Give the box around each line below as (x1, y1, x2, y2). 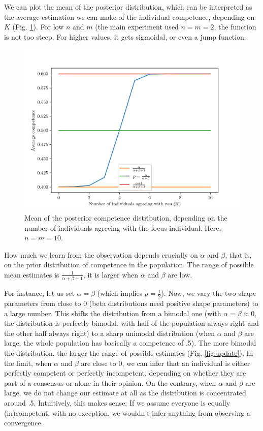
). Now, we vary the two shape (161, 288, 256, 298)
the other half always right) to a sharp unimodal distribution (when (4, 327, 215, 338)
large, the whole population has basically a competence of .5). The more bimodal (4, 337, 256, 348)
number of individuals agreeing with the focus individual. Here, (24, 222, 221, 233)
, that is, (225, 249, 252, 260)
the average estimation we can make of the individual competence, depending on (4, 11, 255, 22)
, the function (214, 21, 256, 32)
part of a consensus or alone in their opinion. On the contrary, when (4, 377, 216, 388)
